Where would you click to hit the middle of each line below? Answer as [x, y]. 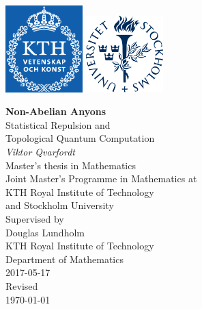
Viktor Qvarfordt [41, 152]
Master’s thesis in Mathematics [71, 165]
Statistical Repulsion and [58, 124]
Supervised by [35, 218]
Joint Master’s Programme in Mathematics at [101, 178]
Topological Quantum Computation [80, 138]
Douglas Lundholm [45, 232]
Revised [22, 285]
